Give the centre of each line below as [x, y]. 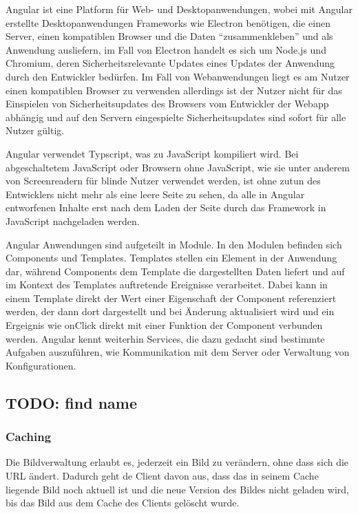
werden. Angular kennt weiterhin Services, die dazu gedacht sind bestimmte [165, 338]
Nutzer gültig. [35, 130]
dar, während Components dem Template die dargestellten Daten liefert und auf [175, 271]
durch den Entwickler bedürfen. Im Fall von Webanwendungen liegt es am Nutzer [178, 76]
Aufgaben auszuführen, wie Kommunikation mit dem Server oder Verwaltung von [178, 352]
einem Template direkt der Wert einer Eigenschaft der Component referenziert [171, 298]
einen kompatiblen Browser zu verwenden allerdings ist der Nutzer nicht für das [174, 90]
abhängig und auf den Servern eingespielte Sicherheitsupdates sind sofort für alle [176, 117]
